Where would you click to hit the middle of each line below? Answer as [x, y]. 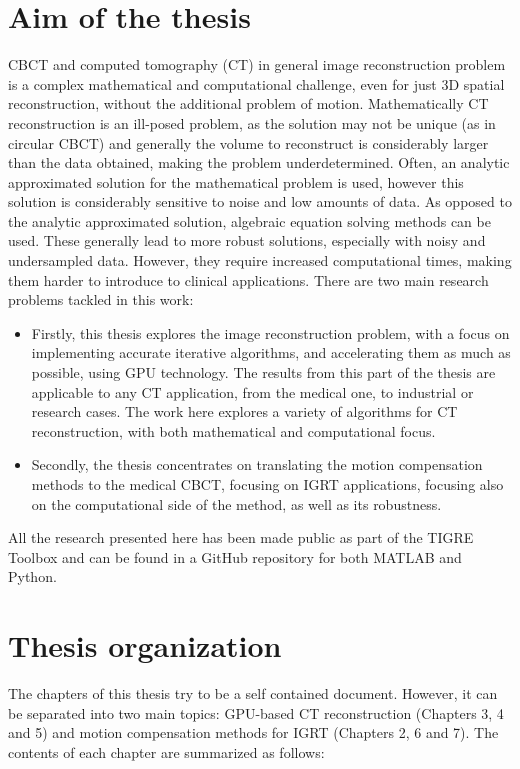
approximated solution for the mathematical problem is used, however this [236, 181]
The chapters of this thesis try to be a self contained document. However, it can [253, 693]
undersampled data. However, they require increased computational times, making [260, 260]
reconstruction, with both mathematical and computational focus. [233, 430]
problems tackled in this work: [101, 299]
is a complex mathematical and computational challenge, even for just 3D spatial [256, 83]
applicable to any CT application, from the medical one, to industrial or [252, 391]
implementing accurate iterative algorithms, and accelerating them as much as [271, 352]
